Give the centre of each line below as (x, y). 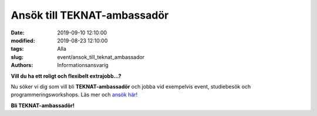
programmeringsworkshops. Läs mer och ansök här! (74, 95)
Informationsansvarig (83, 65)
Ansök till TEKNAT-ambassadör (90, 15)
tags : (17, 49)
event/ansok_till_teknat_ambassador (101, 57)
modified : (23, 40)
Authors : (22, 65)
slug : (17, 57)
